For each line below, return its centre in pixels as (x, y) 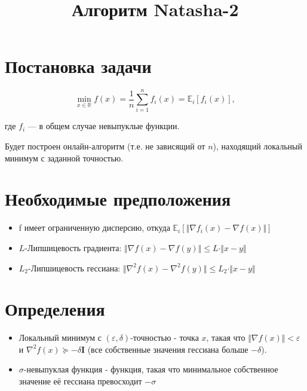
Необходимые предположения (118, 199)
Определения (55, 309)
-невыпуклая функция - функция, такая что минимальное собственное (151, 369)
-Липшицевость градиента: (73, 247)
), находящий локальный (257, 146)
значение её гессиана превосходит (80, 381)
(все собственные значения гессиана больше (168, 349)
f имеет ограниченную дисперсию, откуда (94, 227)
